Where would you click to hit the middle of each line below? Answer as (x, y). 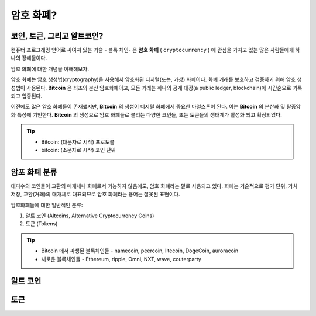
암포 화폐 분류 (34, 172)
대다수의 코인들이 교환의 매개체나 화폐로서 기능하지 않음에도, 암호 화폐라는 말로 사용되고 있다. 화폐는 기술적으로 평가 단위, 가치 (154, 186)
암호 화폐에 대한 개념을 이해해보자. (50, 69)
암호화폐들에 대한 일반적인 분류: (47, 205)
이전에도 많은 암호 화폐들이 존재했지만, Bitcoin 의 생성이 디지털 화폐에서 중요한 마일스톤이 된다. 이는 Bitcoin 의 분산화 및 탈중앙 (156, 107)
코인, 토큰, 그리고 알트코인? (57, 36)
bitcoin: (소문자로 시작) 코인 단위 (79, 150)
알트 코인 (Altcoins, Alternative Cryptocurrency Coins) (90, 216)
